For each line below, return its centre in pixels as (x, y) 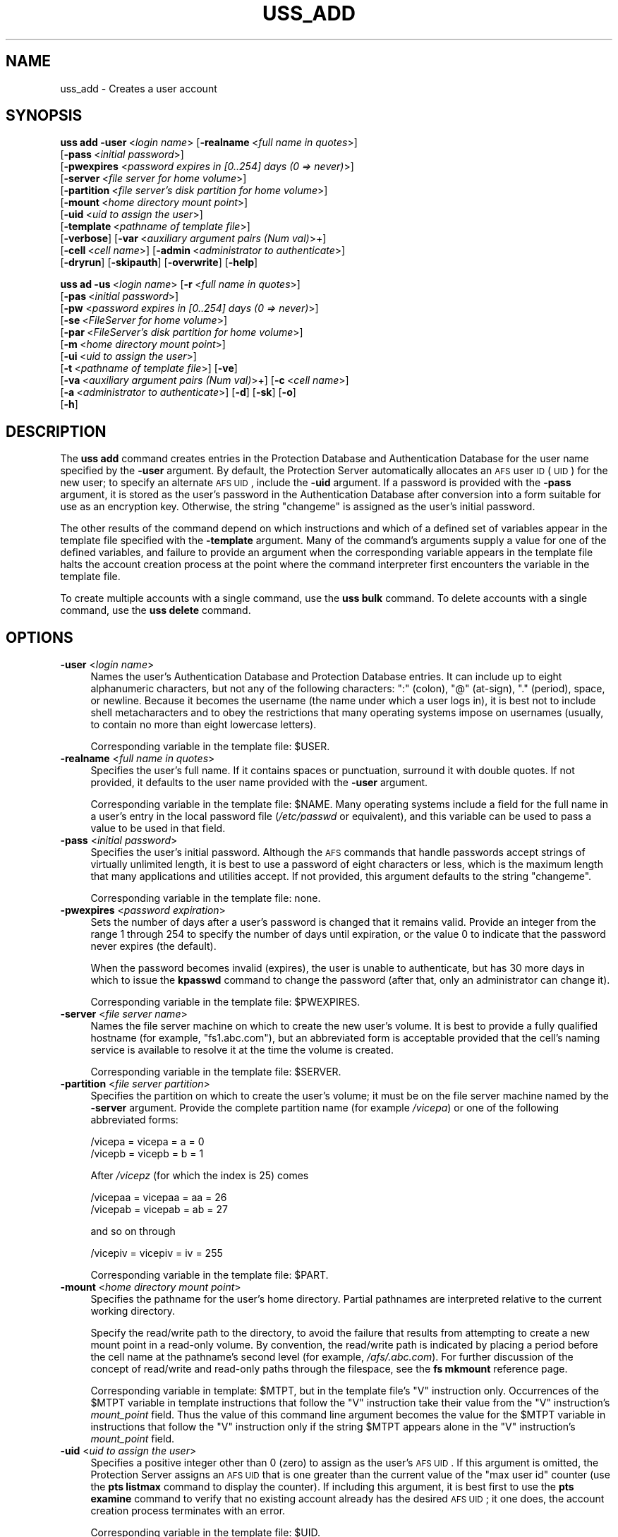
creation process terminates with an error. (188, 1511)
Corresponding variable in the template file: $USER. (210, 747)
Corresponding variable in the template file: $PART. (210, 1275)
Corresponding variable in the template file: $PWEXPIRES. (225, 1002)
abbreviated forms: (134, 1120)
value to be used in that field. (158, 828)
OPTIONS (40, 637)
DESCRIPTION (56, 431)
